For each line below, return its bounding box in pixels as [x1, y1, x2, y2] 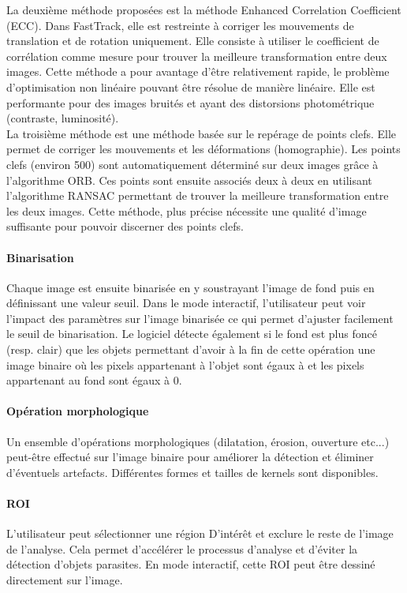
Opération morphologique [6, 403, 149, 419]
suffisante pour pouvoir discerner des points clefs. [6, 218, 244, 235]
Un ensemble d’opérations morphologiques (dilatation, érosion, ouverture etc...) [6, 433, 390, 449]
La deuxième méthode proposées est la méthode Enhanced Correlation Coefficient [6, 2, 401, 17]
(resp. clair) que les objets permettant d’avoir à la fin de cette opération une [6, 341, 375, 358]
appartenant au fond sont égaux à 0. [6, 372, 182, 388]
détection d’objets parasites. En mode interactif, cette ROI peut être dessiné [6, 556, 375, 572]
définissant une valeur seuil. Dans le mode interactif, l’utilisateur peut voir [6, 295, 366, 311]
